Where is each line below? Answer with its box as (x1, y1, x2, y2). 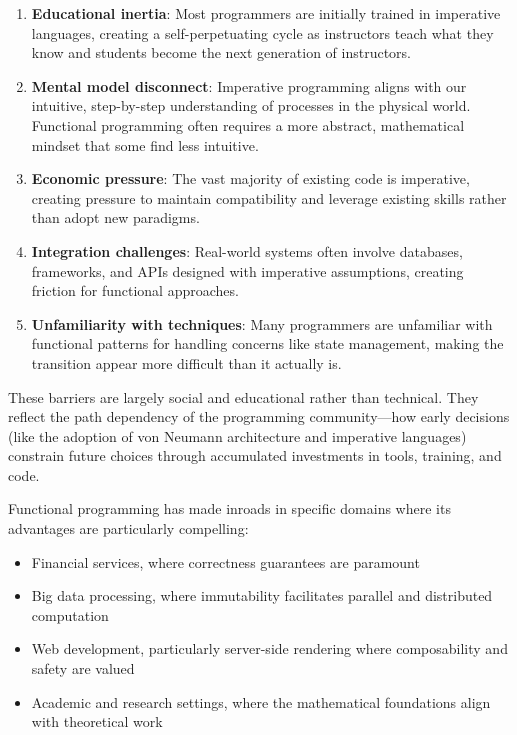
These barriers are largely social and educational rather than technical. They (8, 386, 479, 407)
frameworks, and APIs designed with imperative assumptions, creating (31, 260, 464, 281)
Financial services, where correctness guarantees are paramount (31, 551, 420, 572)
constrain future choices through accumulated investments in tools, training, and (8, 445, 502, 466)
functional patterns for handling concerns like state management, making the (31, 333, 504, 354)
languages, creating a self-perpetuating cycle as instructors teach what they (31, 22, 494, 43)
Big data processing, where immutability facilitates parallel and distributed (31, 585, 493, 606)
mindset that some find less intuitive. (31, 134, 259, 155)
